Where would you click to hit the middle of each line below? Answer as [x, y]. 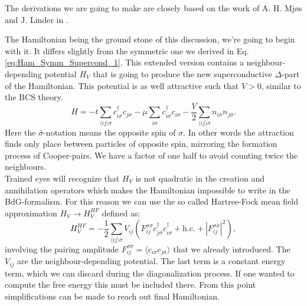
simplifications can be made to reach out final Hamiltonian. [112, 296]
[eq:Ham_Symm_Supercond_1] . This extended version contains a [125, 62]
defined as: [121, 213]
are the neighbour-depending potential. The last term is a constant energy [151, 261]
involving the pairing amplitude [62, 249]
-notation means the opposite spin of [110, 132]
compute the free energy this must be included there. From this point [130, 284]
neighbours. [26, 167]
